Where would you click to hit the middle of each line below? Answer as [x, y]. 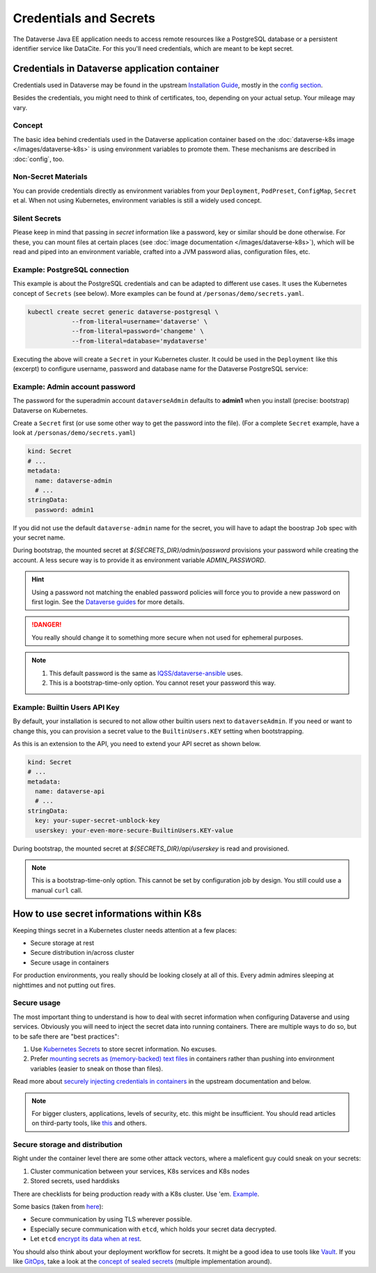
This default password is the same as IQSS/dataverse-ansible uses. [146, 673]
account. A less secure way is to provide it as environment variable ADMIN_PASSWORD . [139, 560]
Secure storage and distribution [68, 1145]
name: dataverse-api [70, 791]
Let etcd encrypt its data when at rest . [86, 1239]
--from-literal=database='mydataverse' [140, 341]
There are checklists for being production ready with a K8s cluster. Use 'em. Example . [136, 1194]
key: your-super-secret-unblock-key [97, 821]
